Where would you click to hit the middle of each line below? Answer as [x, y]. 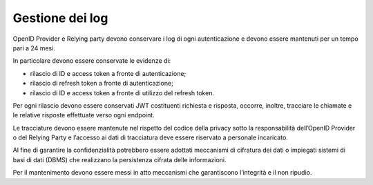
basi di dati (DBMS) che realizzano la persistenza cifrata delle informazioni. [120, 159]
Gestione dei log [60, 18]
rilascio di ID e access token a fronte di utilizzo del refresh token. [122, 92]
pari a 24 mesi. [34, 48]
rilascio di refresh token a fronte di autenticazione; [102, 84]
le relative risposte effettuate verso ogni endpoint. [84, 115]
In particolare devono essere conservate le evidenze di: [92, 61]
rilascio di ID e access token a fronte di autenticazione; [108, 73]
